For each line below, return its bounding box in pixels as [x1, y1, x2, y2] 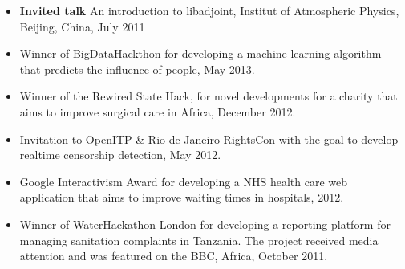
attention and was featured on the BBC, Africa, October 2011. [19, 247, 328, 264]
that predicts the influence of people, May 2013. [19, 60, 255, 77]
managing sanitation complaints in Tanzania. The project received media [19, 231, 379, 248]
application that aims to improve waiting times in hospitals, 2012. [19, 189, 344, 206]
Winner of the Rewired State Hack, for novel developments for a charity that [19, 88, 398, 104]
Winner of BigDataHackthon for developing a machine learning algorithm [19, 45, 382, 62]
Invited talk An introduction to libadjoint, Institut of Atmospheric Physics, [19, 2, 399, 18]
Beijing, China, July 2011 [19, 18, 145, 35]
